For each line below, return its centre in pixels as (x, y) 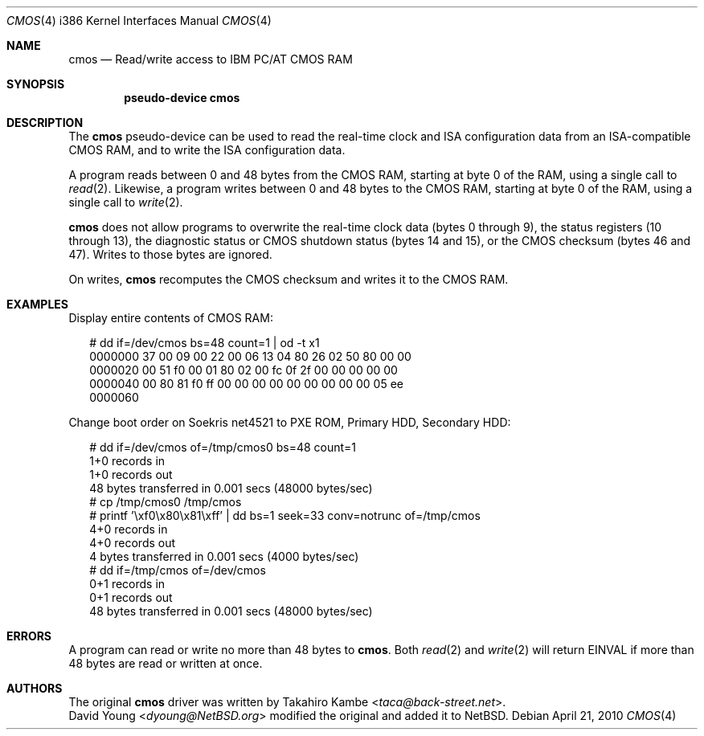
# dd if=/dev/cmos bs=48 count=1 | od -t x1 (205, 343)
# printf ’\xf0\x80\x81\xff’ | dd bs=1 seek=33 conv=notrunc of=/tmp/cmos (285, 515)
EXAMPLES (37, 304)
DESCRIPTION (45, 123)
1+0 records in (127, 461)
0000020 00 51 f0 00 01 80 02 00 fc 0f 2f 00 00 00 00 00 (244, 370)
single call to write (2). (126, 202)
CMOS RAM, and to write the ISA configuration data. (207, 150)
